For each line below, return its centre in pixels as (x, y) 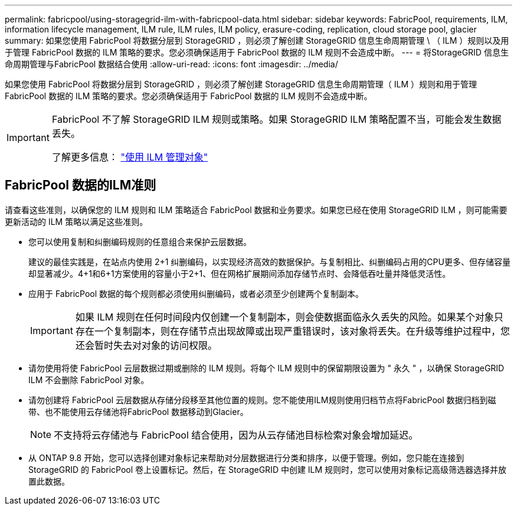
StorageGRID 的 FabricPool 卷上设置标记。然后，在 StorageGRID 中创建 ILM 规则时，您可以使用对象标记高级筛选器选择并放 (268, 469)
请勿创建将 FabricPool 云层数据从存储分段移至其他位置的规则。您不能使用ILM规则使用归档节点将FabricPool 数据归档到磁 (262, 400)
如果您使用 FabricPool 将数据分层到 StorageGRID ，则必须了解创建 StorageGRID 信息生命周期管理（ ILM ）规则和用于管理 (241, 84)
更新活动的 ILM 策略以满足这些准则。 (76, 221)
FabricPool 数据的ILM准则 (81, 185)
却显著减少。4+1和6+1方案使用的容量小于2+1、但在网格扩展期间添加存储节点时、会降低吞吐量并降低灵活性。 (240, 273)
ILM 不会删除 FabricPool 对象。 (89, 380)
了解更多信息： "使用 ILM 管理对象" (130, 157)
